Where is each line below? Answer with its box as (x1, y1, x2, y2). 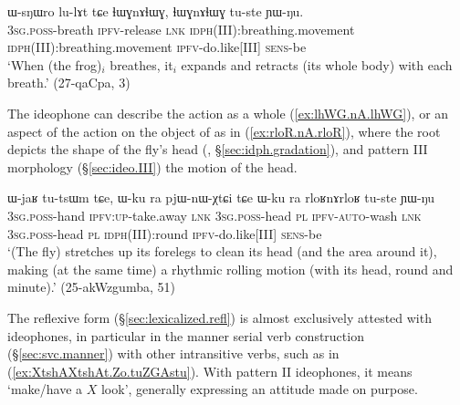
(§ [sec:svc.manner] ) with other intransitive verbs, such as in (7, 344, 340, 363)
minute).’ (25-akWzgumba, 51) (7, 277, 175, 296)
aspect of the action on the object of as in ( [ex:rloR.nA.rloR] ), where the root (7, 121, 441, 140)
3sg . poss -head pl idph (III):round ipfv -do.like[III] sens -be (7, 223, 322, 243)
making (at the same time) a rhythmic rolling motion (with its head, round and (7, 259, 454, 278)
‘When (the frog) (7, 55, 102, 74)
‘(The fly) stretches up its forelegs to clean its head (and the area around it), (7, 242, 437, 261)
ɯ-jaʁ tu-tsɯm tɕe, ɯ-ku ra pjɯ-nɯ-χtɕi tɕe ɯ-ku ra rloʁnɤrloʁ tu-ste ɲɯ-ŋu (7, 188, 435, 207)
